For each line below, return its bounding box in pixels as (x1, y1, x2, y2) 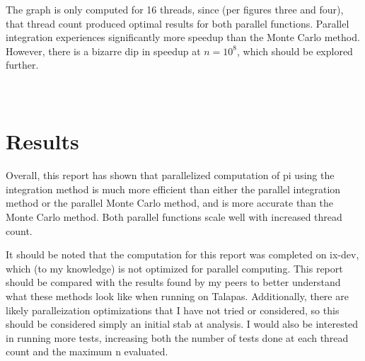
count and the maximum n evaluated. (6, 344, 168, 359)
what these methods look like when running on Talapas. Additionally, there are (6, 289, 349, 304)
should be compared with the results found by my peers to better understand (6, 275, 341, 290)
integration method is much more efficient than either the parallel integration (6, 181, 341, 196)
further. (6, 57, 39, 72)
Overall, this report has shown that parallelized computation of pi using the (6, 168, 335, 183)
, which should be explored (237, 43, 353, 58)
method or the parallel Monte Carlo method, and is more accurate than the (6, 195, 334, 210)
